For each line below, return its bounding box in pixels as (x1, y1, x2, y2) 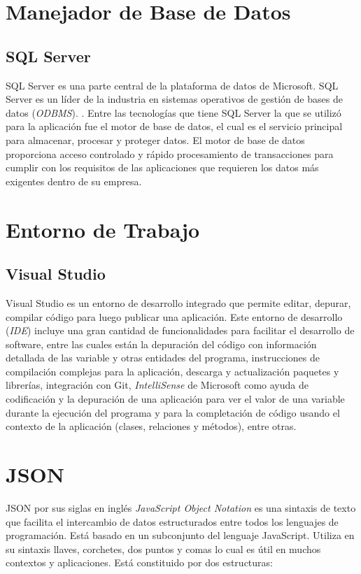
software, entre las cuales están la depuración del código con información (6, 336, 317, 351)
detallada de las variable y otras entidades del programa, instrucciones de (6, 350, 320, 365)
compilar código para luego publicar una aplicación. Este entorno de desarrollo (6, 309, 343, 324)
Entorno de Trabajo (6, 215, 200, 243)
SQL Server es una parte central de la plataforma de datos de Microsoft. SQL (6, 78, 339, 92)
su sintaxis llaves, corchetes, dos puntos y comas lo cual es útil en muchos (6, 541, 321, 556)
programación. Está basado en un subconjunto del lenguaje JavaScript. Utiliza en (6, 528, 355, 543)
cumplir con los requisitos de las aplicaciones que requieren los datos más (6, 160, 319, 175)
